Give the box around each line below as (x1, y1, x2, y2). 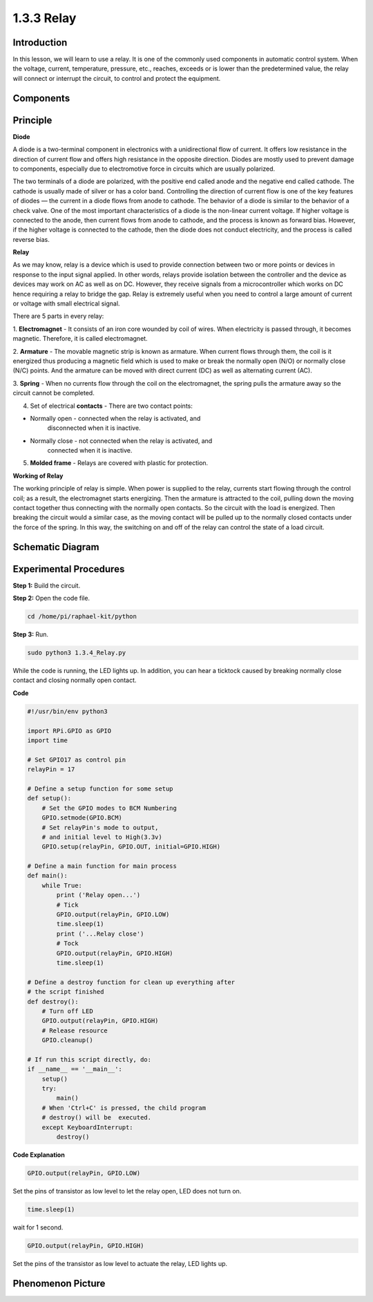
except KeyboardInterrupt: (41, 1123, 134, 1131)
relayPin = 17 (27, 766, 75, 773)
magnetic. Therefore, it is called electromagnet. (12, 334, 148, 343)
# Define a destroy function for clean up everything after (27, 978, 236, 986)
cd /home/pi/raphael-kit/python (27, 612, 137, 621)
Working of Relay (12, 471, 64, 480)
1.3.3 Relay (12, 10, 77, 26)
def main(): (27, 871, 68, 880)
